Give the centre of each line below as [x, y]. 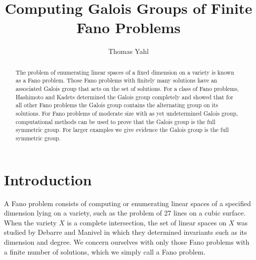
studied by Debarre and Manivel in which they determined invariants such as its [126, 232]
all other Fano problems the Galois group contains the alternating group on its [117, 105]
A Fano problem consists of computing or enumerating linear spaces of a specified [128, 203]
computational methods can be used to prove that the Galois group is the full [115, 121]
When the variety [30, 222]
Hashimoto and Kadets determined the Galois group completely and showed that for [124, 97]
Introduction [48, 179]
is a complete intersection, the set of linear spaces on [147, 222]
